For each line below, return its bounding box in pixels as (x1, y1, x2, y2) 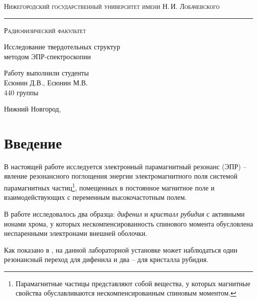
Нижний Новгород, (4, 104, 61, 114)
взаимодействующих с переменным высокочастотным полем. (4, 192, 187, 202)
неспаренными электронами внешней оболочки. (4, 228, 147, 238)
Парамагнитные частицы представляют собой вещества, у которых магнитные (15, 278, 251, 288)
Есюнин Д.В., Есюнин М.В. (4, 77, 88, 87)
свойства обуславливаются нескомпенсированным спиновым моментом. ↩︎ (15, 288, 237, 298)
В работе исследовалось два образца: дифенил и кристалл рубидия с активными (4, 208, 245, 219)
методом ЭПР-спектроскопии (4, 51, 91, 61)
